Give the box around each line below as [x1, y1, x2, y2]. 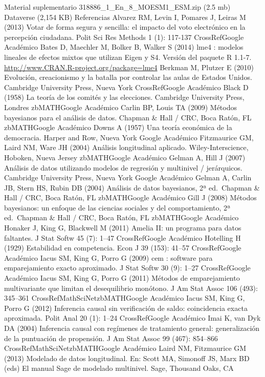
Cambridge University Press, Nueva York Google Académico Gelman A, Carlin [4, 172, 252, 183]
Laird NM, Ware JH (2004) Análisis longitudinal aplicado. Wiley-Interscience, [4, 142, 249, 153]
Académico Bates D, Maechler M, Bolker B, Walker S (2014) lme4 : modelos [4, 41, 244, 52]
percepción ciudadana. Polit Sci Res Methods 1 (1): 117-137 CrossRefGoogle [4, 31, 244, 42]
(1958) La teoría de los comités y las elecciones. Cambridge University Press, [4, 92, 245, 102]
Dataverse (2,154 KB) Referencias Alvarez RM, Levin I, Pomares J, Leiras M [4, 11, 246, 22]
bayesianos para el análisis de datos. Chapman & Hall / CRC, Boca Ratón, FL [4, 112, 252, 122]
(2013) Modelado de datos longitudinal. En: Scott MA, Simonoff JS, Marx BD [4, 352, 250, 363]
